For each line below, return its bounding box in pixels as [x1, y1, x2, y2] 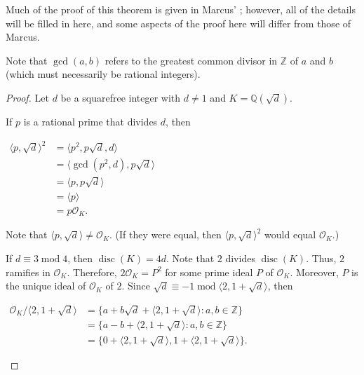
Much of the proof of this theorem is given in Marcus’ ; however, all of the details [6, 2, 356, 16]
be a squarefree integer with [60, 90, 181, 104]
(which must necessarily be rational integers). [6, 67, 201, 81]
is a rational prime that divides [23, 114, 158, 128]
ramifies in [6, 264, 50, 279]
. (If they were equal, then [109, 227, 222, 242]
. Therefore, [67, 264, 117, 279]
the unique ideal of [6, 278, 86, 293]
